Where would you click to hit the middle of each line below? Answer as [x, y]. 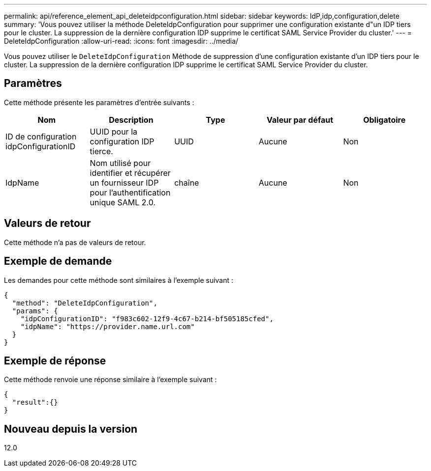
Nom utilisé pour [120, 163]
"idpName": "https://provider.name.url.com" [108, 326]
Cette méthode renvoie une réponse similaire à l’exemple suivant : [110, 380]
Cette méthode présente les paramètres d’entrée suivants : [99, 102]
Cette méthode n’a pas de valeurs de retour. [75, 242]
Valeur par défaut [300, 120]
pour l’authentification [130, 192]
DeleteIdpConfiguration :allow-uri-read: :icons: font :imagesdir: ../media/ [121, 41]
